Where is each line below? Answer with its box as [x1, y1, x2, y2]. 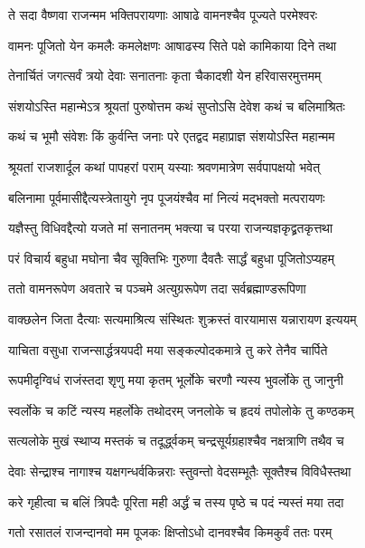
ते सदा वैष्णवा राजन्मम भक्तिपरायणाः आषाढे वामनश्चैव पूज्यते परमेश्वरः [8, 5, 318, 24]
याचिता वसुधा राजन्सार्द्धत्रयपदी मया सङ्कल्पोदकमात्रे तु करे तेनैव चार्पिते [8, 340, 328, 359]
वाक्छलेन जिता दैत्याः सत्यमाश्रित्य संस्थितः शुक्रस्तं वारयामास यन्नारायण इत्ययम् [8, 309, 357, 328]
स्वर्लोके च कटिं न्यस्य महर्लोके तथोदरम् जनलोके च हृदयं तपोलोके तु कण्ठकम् [8, 400, 354, 419]
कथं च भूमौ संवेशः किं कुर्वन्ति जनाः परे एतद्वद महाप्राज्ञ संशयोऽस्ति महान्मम [8, 127, 335, 146]
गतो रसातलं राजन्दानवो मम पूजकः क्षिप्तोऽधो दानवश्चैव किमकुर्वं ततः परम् [8, 523, 332, 542]
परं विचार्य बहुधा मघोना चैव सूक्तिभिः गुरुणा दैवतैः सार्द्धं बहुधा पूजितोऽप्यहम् [8, 248, 334, 267]
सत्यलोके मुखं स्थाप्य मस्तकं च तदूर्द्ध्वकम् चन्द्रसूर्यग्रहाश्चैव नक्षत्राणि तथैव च [8, 431, 344, 450]
